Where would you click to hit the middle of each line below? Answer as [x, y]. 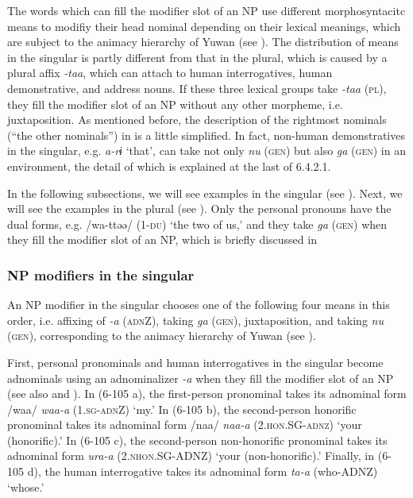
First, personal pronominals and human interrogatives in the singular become [195, 362]
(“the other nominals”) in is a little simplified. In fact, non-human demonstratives [206, 135]
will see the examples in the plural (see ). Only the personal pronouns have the [199, 208]
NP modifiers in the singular [101, 274]
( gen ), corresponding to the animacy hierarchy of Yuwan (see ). [162, 336]
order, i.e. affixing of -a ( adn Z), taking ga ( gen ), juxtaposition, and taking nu [195, 320]
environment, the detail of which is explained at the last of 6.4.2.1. [169, 166]
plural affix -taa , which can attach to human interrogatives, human [170, 73]
